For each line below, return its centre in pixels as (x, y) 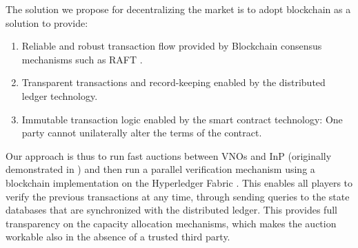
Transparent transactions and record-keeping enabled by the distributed (173, 82)
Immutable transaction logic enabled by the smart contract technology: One (182, 119)
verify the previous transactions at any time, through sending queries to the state (178, 196)
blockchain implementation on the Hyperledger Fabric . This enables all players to (179, 182)
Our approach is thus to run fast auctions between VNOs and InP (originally (169, 155)
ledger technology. (60, 95)
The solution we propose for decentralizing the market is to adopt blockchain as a (178, 9)
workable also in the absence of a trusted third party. (118, 237)
